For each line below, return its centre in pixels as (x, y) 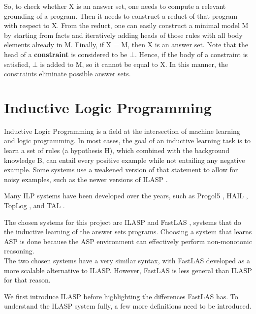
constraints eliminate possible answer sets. (67, 74)
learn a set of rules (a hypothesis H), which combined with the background (117, 150)
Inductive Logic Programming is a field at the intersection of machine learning (122, 131)
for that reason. (27, 280)
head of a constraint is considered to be (66, 54)
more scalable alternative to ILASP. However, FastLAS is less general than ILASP (128, 270)
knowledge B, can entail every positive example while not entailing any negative (125, 160)
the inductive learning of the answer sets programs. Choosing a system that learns (128, 232)
